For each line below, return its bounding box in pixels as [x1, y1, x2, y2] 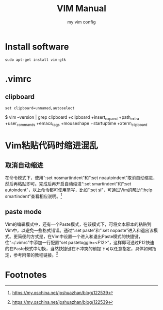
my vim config [67, 19, 96, 25]
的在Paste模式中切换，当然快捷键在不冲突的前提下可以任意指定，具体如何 [5, 245, 152, 251]
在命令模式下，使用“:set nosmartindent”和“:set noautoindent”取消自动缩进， [5, 175, 158, 181]
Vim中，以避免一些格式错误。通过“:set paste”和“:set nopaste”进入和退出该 [5, 227, 154, 233]
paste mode [5, 208, 42, 216]
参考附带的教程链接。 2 [13, 251, 59, 258]
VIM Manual [56, 3, 107, 14]
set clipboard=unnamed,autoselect [5, 106, 75, 110]
